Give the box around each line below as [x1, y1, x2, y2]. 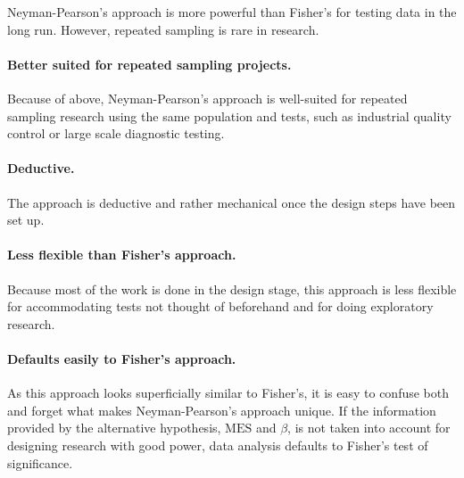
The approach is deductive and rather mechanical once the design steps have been [7, 193, 456, 211]
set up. [7, 210, 45, 229]
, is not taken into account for [287, 418, 451, 437]
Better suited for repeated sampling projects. [7, 54, 292, 73]
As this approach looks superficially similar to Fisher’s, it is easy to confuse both [7, 383, 450, 402]
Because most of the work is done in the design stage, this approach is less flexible [7, 279, 457, 298]
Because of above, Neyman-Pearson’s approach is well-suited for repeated [7, 88, 408, 107]
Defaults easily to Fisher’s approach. [7, 349, 236, 367]
